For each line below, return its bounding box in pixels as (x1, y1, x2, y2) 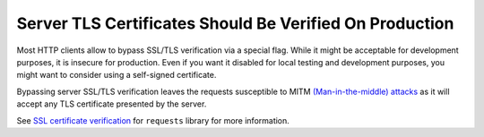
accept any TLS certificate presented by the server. (16, 98, 207, 109)
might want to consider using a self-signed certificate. (16, 70, 217, 81)
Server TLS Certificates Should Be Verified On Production (16, 13, 454, 33)
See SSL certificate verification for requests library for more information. (16, 115, 290, 125)
